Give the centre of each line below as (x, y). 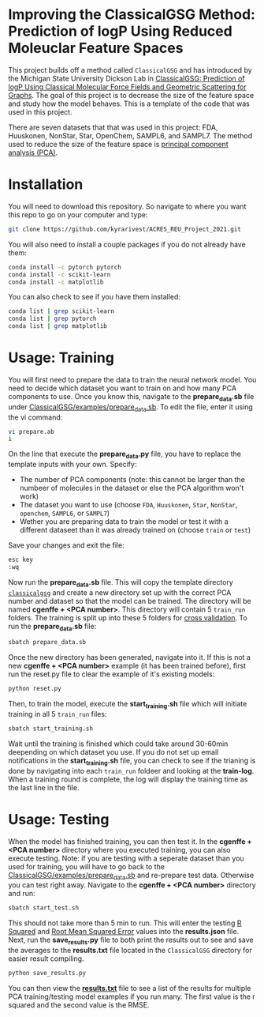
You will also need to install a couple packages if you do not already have (127, 244)
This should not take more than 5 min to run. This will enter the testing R (125, 923)
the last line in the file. (44, 787)
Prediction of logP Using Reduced (120, 31)
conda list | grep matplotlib (58, 326)
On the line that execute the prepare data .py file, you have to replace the (125, 455)
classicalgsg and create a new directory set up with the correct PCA (120, 592)
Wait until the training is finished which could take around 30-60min (118, 744)
